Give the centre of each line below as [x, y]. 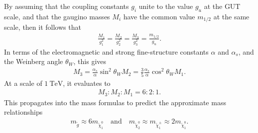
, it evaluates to [87, 83]
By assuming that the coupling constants [66, 6]
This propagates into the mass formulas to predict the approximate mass [115, 102]
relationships [23, 112]
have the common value [159, 16]
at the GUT [222, 6]
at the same [231, 16]
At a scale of [23, 83]
